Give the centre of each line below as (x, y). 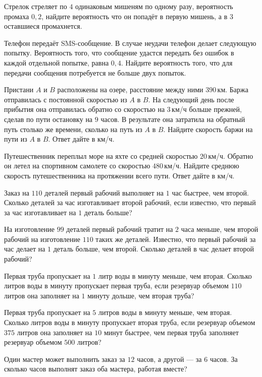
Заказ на (17, 192)
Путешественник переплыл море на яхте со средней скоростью (101, 155)
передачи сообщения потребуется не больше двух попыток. (95, 72)
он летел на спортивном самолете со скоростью (77, 166)
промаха (17, 16)
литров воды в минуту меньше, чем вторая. (165, 312)
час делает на (25, 249)
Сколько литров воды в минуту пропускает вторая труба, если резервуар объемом (130, 322)
